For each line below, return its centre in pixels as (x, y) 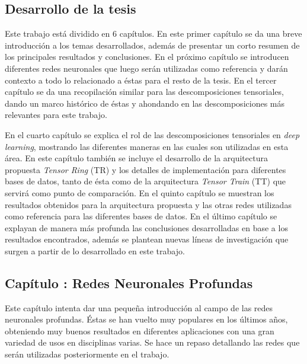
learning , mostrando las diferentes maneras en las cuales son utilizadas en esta (147, 146)
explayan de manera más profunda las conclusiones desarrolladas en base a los (146, 227)
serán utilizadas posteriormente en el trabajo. (87, 354)
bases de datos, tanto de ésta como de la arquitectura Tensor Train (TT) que (145, 181)
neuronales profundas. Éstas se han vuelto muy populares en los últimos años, (146, 319)
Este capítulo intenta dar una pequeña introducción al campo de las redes (139, 307)
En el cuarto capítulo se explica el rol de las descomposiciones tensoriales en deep (152, 134)
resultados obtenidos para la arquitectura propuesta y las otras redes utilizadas (148, 204)
